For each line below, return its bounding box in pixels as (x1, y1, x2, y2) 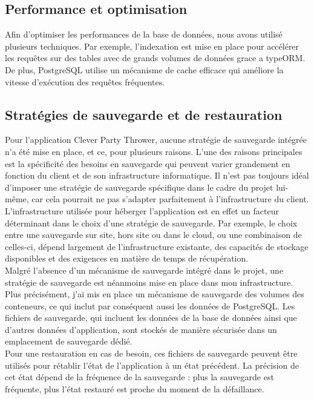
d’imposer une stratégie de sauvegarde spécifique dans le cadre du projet (5, 180, 273, 193)
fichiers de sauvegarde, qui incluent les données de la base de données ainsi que (5, 311, 297, 324)
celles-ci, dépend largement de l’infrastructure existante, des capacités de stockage (5, 240, 309, 252)
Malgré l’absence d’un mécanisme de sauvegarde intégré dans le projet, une (5, 263, 284, 276)
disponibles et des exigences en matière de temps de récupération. (5, 252, 249, 265)
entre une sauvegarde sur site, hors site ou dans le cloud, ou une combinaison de (5, 228, 302, 241)
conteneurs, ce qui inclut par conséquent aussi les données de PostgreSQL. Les (5, 299, 295, 312)
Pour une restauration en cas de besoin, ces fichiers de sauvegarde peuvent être (5, 347, 298, 360)
